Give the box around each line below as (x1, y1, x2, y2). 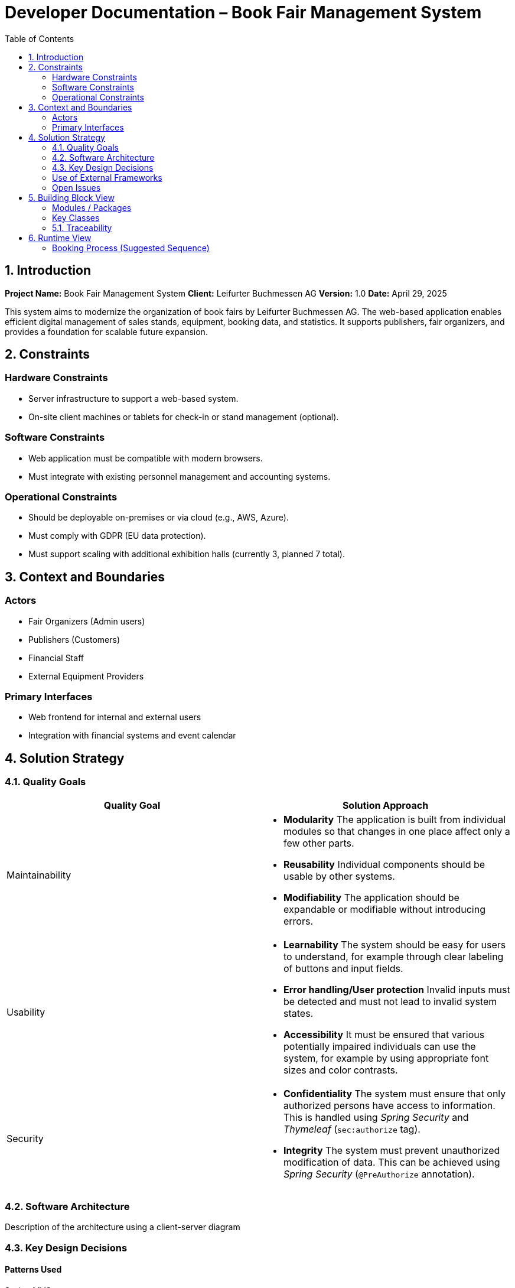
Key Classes (52, 212, 100, 223)
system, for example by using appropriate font (283, 1052, 489, 1064)
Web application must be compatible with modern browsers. (28, 453, 263, 463)
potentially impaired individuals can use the (283, 1040, 476, 1052)
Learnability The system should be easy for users (283, 938, 506, 951)
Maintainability (6, 869, 71, 881)
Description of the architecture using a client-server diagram (5, 1222, 240, 1232)
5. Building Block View (28, 192, 115, 203)
